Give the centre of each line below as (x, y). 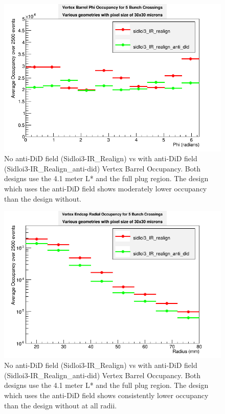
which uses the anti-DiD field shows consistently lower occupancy (106, 395)
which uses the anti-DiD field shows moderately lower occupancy (106, 188)
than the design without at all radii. (61, 405)
